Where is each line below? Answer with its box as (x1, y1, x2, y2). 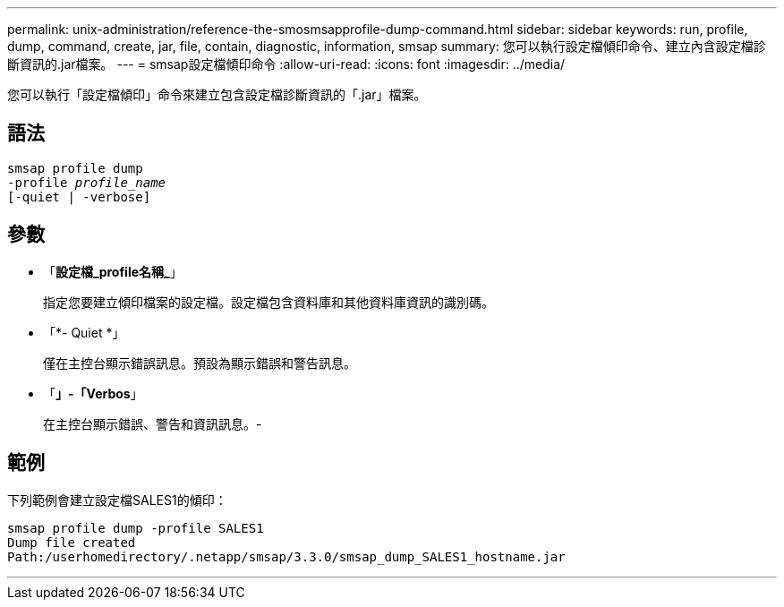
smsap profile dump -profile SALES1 (7, 520, 264, 535)
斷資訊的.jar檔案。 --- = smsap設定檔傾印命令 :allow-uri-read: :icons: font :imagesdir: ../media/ (7, 56, 566, 72)
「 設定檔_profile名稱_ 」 (43, 263, 183, 279)
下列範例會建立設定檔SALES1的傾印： (7, 492, 227, 508)
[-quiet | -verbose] (7, 189, 151, 204)
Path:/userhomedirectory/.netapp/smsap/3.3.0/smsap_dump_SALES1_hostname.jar (7, 549, 566, 564)
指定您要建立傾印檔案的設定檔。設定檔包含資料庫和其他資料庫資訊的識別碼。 (43, 294, 494, 310)
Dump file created (7, 534, 136, 550)
